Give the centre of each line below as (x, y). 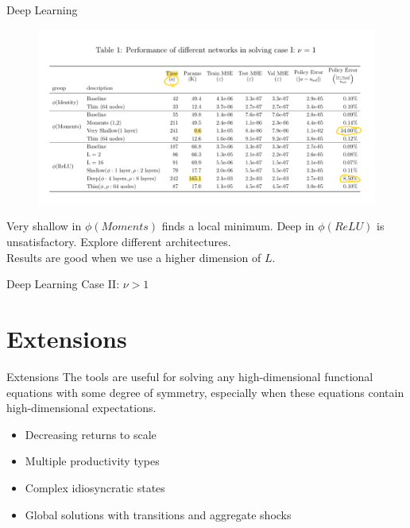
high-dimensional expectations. (81, 408)
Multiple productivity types (92, 461)
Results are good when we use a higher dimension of (134, 257)
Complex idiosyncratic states (95, 487)
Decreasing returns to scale (91, 434)
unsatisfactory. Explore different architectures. (119, 242)
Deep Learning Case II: (63, 284)
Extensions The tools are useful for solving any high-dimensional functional (190, 376)
